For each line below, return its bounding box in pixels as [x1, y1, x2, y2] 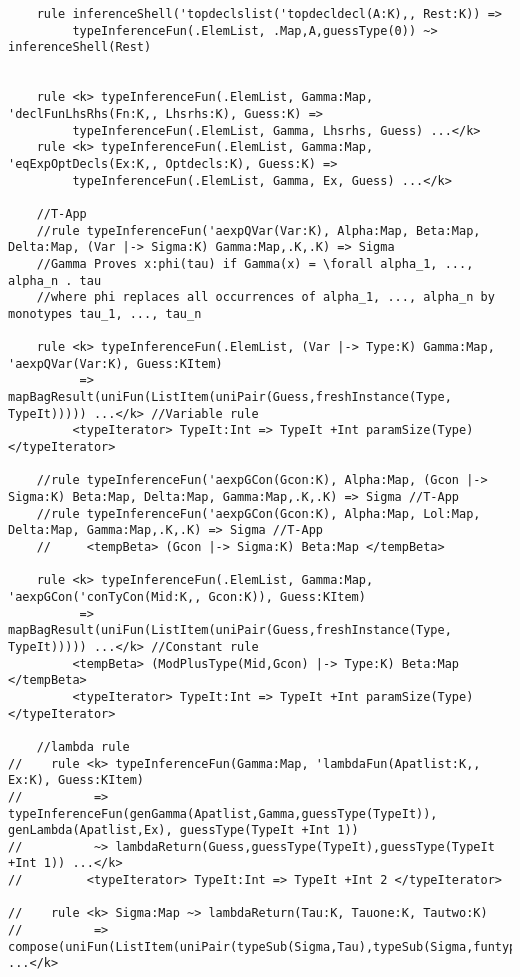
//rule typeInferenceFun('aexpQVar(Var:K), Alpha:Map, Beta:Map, [36, 223, 481, 238]
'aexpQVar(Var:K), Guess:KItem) [8, 356, 223, 371]
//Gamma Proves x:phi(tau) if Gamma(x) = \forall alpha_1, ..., [36, 256, 474, 271]
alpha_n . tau [8, 273, 102, 288]
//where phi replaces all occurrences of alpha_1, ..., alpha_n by [36, 290, 495, 305]
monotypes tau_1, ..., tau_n [8, 306, 202, 321]
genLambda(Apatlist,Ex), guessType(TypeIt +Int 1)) [8, 823, 359, 838]
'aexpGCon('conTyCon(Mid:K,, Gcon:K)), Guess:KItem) [8, 589, 366, 604]
